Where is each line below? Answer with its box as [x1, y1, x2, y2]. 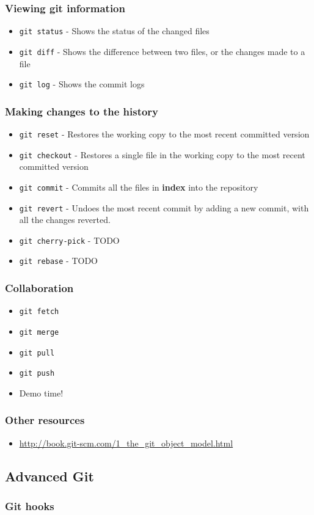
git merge [19, 328, 59, 337]
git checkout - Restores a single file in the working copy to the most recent [19, 148, 305, 161]
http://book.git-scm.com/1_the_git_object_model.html [19, 436, 233, 449]
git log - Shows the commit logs [19, 78, 145, 90]
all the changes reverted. [19, 213, 111, 226]
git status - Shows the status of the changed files [19, 24, 210, 37]
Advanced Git [5, 466, 94, 485]
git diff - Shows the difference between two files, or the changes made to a [19, 45, 305, 57]
